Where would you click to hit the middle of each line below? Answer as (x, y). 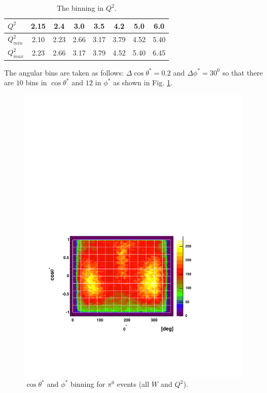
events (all (133, 384)
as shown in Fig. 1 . (143, 82)
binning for (88, 384)
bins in (36, 82)
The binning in (80, 8)
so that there (243, 72)
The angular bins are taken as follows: (64, 72)
